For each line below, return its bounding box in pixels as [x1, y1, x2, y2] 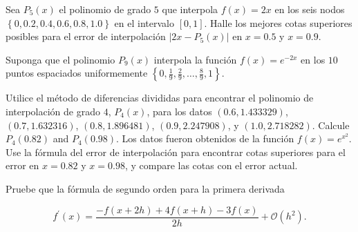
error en [6, 158, 39, 173]
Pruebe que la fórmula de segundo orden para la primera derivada [6, 181, 285, 195]
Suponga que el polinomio [6, 52, 115, 66]
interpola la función [153, 52, 237, 66]
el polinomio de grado [59, 2, 151, 16]
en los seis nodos [274, 2, 345, 16]
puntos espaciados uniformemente [6, 66, 148, 80]
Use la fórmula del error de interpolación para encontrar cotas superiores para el [6, 144, 346, 159]
